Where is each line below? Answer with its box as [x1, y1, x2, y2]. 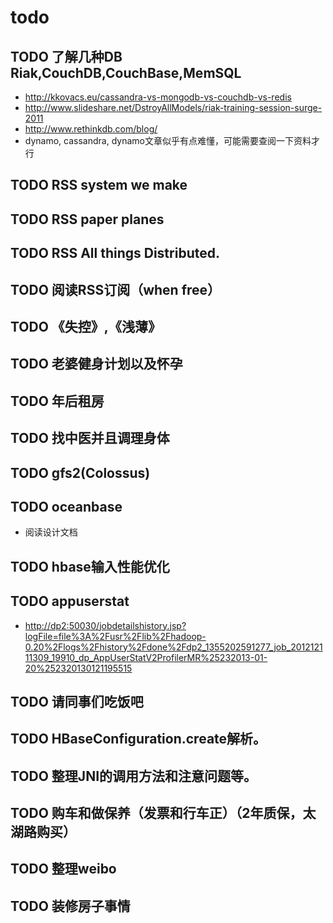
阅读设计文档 [24, 526, 78, 538]
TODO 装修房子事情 [10, 897, 131, 915]
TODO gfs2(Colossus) [10, 464, 151, 481]
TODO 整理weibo [10, 861, 117, 878]
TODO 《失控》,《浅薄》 [10, 318, 162, 335]
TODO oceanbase [10, 498, 123, 515]
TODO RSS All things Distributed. [10, 245, 220, 262]
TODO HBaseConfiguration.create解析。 [10, 731, 267, 748]
